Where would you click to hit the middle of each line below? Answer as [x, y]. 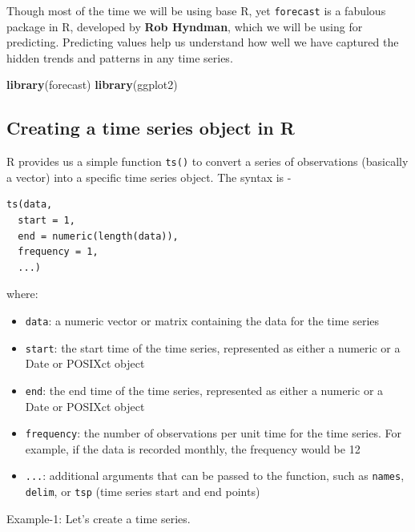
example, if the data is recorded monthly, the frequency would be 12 [193, 448]
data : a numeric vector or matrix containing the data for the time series [202, 321]
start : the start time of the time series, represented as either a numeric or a [213, 347]
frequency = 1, [58, 252]
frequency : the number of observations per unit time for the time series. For [214, 433]
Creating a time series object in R [151, 128]
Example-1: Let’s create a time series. [99, 518]
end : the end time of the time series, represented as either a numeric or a [204, 390]
